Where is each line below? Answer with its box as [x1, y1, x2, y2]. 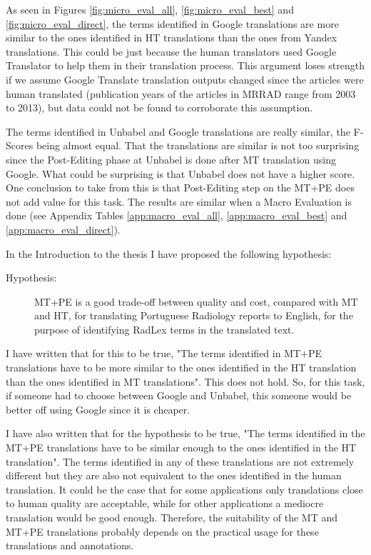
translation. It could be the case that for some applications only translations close [6, 481, 363, 496]
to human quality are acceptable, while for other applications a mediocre [6, 496, 324, 511]
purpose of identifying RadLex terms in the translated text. [34, 321, 295, 336]
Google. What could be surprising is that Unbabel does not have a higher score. [6, 166, 355, 181]
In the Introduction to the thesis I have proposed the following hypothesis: [6, 246, 332, 261]
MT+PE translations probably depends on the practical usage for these [6, 524, 319, 539]
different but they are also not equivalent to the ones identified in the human [6, 468, 342, 483]
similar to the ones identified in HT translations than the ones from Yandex [6, 30, 337, 45]
